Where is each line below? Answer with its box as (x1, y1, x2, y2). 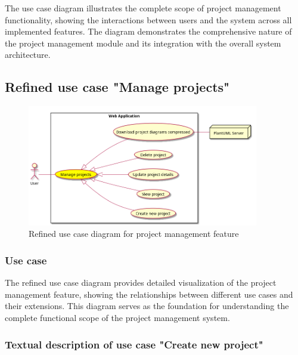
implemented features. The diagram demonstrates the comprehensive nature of (5, 25, 292, 38)
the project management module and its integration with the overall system (5, 36, 281, 49)
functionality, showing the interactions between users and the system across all (5, 13, 292, 26)
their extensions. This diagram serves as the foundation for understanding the (5, 300, 289, 312)
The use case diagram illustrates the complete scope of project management (5, 2, 281, 14)
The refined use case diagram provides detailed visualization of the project (5, 276, 277, 289)
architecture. (5, 48, 51, 61)
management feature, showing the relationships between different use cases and (5, 288, 293, 300)
